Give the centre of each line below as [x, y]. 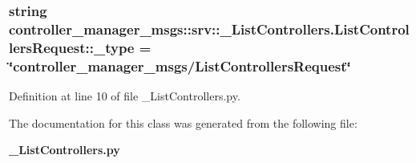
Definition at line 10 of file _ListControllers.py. [125, 95]
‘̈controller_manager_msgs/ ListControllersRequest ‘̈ [180, 65]
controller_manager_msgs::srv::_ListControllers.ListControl [209, 29]
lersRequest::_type [72, 47]
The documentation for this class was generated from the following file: [183, 122]
